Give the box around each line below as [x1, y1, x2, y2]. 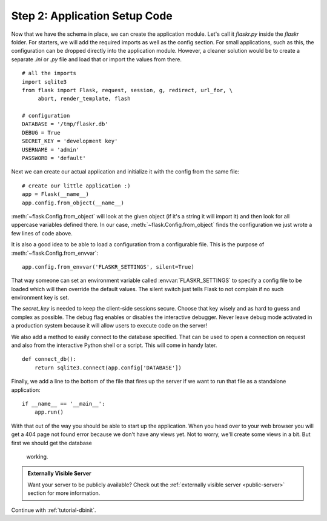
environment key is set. [11, 294, 70, 301]
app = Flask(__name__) [22, 191, 90, 198]
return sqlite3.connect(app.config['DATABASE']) [34, 364, 182, 371]
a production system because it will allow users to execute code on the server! [11, 322, 207, 329]
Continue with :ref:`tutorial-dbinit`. [11, 506, 96, 514]
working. [26, 452, 48, 460]
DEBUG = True [22, 129, 61, 136]
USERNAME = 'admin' [22, 146, 80, 153]
